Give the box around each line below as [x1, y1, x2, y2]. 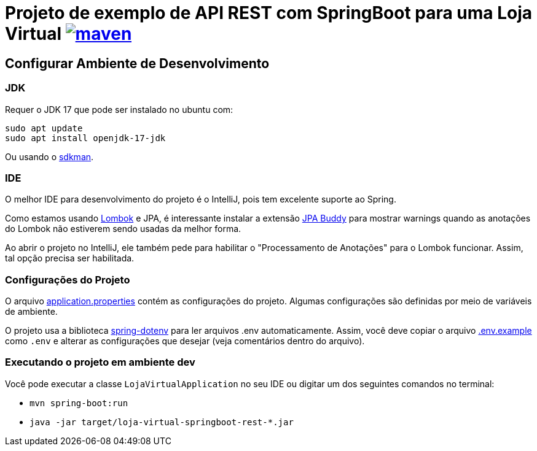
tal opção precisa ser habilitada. [5, 253, 135, 264]
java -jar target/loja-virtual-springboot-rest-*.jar [29, 417, 294, 427]
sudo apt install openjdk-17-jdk [5, 133, 166, 143]
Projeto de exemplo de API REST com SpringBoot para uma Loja [5, 2, 533, 23]
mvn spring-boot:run [29, 398, 128, 408]
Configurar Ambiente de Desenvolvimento [5, 55, 270, 71]
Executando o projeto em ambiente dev [5, 356, 195, 369]
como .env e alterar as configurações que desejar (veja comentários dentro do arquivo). [5, 336, 365, 347]
